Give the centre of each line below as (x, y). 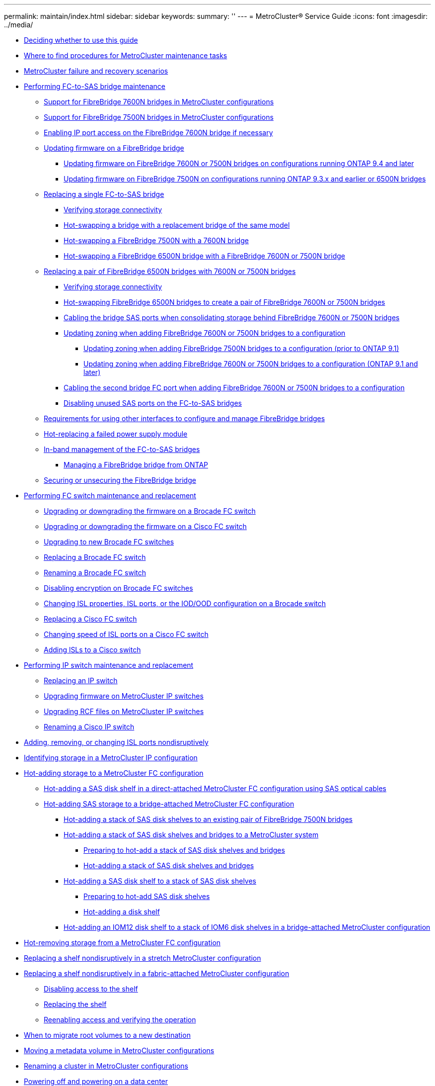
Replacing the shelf (75, 1004)
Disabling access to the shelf (91, 989)
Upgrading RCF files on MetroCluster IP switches (124, 711)
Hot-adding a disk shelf (122, 912)
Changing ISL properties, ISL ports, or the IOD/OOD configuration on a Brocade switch (185, 603)
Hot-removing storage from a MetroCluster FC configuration (122, 943)
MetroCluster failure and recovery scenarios (96, 71)
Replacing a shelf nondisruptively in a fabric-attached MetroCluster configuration (157, 973)
